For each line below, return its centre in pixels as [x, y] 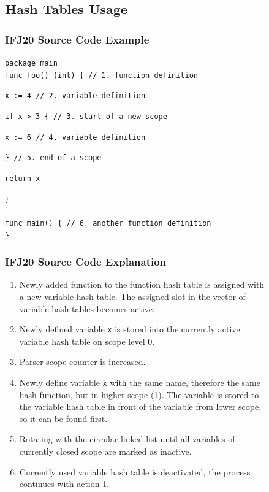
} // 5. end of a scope [53, 158]
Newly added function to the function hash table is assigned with [142, 284]
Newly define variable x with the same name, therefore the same [140, 382]
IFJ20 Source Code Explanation [86, 262]
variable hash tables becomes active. [87, 308]
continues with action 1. [64, 484]
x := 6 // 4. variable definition [75, 137]
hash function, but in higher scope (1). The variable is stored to [139, 394]
